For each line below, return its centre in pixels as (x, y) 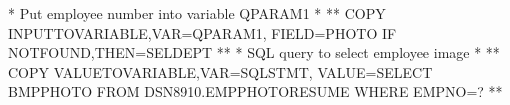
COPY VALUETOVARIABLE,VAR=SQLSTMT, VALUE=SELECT (220, 71)
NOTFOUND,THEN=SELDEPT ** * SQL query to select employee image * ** (254, 52)
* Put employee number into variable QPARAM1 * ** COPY (197, 13)
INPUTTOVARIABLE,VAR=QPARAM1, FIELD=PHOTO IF (202, 32)
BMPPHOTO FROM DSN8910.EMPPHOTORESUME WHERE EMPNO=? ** (255, 91)
